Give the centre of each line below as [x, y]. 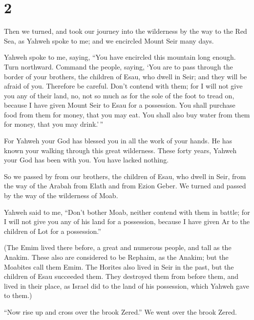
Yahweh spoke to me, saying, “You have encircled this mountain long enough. [120, 57]
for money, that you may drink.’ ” [54, 124]
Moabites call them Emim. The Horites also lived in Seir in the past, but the [119, 266]
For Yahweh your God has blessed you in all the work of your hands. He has [118, 141]
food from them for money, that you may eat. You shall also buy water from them [127, 114]
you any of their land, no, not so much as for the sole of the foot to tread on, [119, 95]
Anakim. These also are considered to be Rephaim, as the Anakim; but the [116, 257]
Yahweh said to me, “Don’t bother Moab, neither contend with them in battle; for [127, 212]
